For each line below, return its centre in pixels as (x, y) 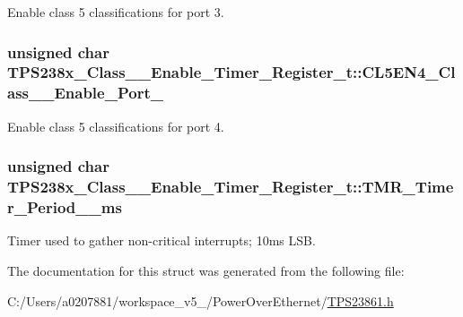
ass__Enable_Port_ (85, 93)
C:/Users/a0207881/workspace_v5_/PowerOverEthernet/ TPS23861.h (201, 300)
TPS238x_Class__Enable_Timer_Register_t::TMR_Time (231, 187)
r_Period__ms (65, 207)
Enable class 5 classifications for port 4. (116, 126)
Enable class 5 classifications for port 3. (116, 12)
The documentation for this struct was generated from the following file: (206, 270)
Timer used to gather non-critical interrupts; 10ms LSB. (162, 240)
